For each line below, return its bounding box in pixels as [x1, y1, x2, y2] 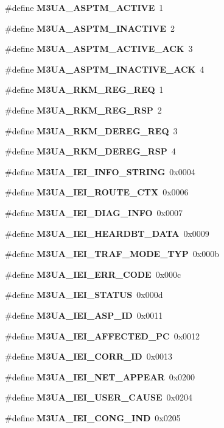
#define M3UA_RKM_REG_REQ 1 [5, 83, 164, 96]
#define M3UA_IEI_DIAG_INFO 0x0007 [5, 206, 183, 219]
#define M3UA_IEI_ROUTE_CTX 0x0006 [5, 186, 189, 198]
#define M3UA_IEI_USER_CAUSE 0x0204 [5, 391, 192, 404]
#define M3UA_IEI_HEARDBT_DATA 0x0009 [5, 227, 209, 239]
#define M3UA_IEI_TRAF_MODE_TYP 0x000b [5, 247, 219, 260]
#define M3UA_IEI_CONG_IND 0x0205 [5, 411, 181, 424]
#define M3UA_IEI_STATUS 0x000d [5, 288, 163, 301]
